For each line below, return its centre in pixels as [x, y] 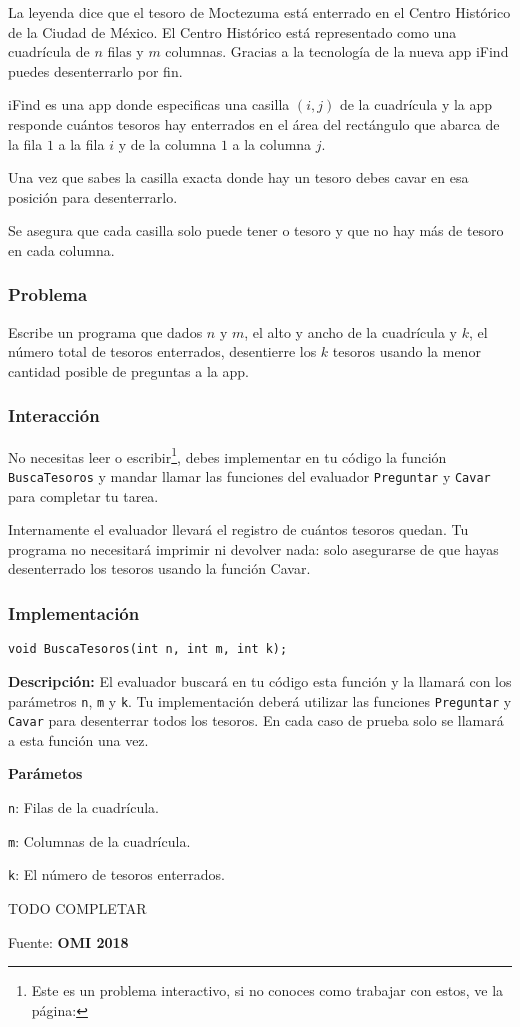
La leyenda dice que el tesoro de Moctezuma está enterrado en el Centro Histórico [259, 12]
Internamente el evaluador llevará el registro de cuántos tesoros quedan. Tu [238, 529]
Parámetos [45, 773]
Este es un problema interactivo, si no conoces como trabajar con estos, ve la [267, 990]
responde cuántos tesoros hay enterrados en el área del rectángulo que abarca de [254, 123]
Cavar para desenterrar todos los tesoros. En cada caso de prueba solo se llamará [256, 720]
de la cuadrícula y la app [416, 104]
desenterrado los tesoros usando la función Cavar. [159, 568]
